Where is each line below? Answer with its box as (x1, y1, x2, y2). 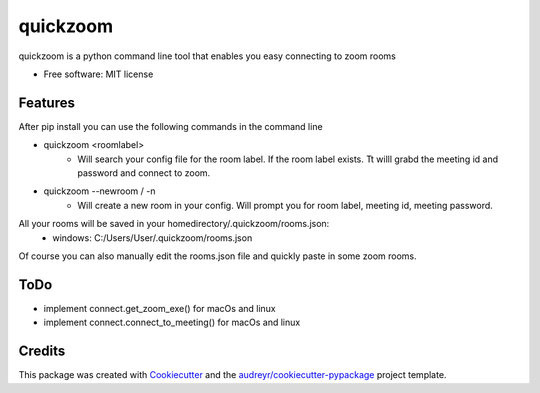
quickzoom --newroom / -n (43, 185, 156, 197)
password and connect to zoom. (77, 167, 211, 179)
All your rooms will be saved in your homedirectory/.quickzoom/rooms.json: (18, 218, 330, 230)
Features (18, 94, 75, 111)
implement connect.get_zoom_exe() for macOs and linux (43, 302, 277, 314)
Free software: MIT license (43, 68, 154, 80)
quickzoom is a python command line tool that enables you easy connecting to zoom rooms (18, 50, 397, 62)
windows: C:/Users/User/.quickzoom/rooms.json (52, 231, 253, 244)
